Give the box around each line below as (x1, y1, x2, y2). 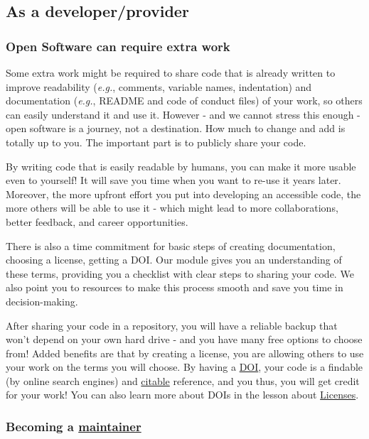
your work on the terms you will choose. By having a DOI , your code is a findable (6, 359, 363, 374)
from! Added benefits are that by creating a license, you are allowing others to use (6, 345, 364, 360)
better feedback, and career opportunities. (6, 214, 188, 229)
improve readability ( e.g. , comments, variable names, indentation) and (6, 79, 312, 94)
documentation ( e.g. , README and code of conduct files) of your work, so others (6, 93, 363, 108)
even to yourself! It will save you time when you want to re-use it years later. (6, 173, 341, 188)
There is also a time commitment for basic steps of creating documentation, (6, 238, 336, 253)
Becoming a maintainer (6, 417, 141, 435)
